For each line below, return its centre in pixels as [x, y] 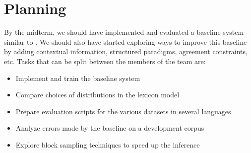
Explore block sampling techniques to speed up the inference [108, 144]
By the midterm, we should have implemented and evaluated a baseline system [124, 32]
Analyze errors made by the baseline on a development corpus [110, 128]
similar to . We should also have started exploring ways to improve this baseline [125, 41]
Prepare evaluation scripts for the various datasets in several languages [123, 111]
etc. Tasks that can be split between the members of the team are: [105, 61]
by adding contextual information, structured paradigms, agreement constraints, [126, 51]
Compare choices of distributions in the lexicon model [97, 95]
